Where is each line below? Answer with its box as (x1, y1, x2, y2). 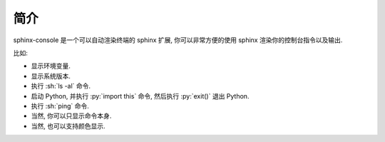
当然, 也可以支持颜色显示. (31, 121, 106, 130)
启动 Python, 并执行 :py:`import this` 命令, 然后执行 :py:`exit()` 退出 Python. (31, 91, 250, 100)
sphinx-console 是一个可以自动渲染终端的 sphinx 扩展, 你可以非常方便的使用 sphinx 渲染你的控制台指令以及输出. (13, 36, 343, 44)
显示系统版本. (31, 71, 71, 80)
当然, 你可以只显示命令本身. (31, 111, 112, 121)
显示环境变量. (31, 61, 71, 71)
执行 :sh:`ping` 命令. (31, 101, 89, 110)
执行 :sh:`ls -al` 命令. (31, 82, 91, 91)
